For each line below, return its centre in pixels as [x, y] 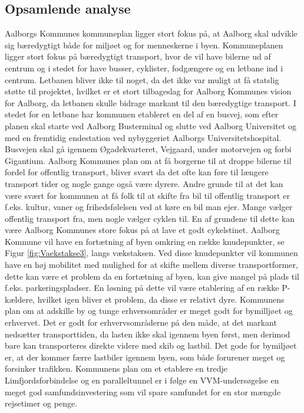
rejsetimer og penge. [41, 403]
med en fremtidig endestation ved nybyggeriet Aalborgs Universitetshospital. [143, 137]
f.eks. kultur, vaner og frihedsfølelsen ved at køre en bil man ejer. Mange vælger [149, 207]
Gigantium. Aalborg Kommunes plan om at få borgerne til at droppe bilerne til [148, 160]
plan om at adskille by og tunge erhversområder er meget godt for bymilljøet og [149, 311]
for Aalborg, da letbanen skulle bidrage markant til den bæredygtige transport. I [151, 102]
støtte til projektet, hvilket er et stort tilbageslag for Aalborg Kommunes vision [148, 91]
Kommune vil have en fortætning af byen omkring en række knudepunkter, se [145, 241]
